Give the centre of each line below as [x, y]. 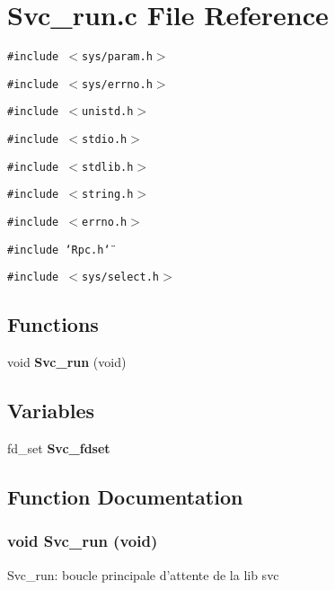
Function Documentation [125, 497]
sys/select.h [120, 277]
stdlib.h [108, 167]
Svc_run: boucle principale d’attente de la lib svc [143, 574]
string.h [108, 195]
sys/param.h [117, 57]
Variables [51, 411]
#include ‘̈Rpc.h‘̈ [59, 250]
